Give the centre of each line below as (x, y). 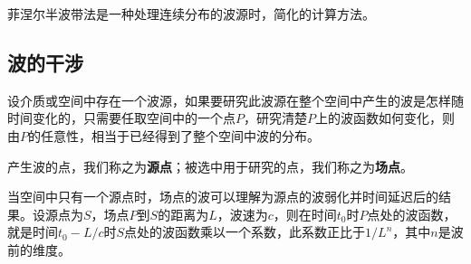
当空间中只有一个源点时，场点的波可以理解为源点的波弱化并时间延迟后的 (223, 197)
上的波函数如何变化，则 (385, 118)
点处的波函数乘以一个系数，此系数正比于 (245, 232)
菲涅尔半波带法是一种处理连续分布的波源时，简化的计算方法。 (191, 14)
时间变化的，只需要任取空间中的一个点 (121, 118)
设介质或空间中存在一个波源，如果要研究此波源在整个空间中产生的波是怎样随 (235, 100)
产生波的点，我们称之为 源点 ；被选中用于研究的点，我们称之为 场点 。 (210, 166)
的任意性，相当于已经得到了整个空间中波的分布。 (174, 135)
